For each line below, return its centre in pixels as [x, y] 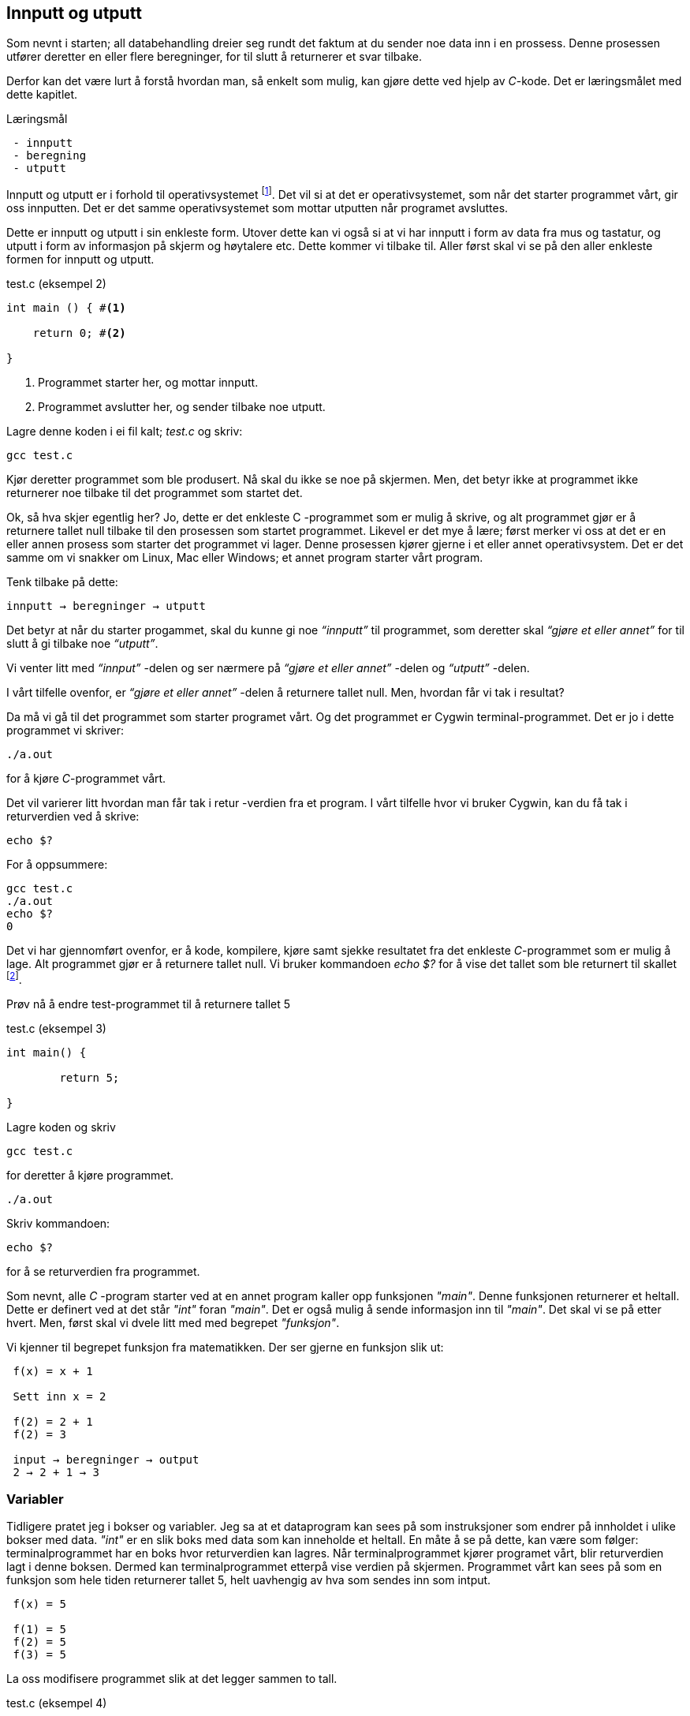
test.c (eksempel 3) [56, 1028]
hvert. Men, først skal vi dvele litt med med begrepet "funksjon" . [173, 1322]
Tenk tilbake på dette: [62, 582]
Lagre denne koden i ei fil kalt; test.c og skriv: [125, 432]
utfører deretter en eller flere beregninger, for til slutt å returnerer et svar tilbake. [214, 57]
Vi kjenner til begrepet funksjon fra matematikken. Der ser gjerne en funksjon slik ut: [225, 1347]
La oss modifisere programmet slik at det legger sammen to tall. [172, 1679]
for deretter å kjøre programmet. [90, 1175]
